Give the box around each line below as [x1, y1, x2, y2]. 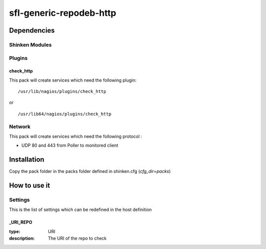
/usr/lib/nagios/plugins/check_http [18, 89, 106, 94]
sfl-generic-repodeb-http [9, 7, 117, 18]
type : [9, 228, 21, 234]
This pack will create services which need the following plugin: [9, 77, 136, 83]
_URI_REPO [9, 219, 33, 225]
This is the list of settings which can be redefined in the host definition [9, 207, 152, 212]
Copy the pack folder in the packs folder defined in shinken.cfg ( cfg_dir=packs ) [9, 168, 171, 174]
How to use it [9, 181, 50, 190]
